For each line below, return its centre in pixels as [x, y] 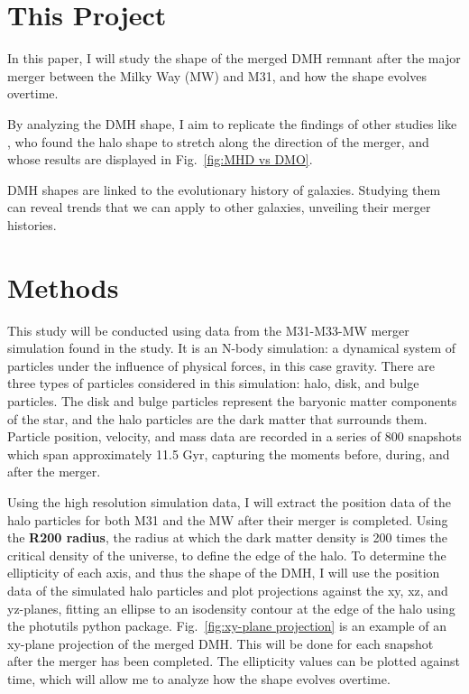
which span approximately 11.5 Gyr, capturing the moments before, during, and [229, 453]
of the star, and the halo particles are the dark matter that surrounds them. [217, 418]
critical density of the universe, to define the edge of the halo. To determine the [227, 555]
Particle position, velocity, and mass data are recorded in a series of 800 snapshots [234, 436]
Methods [63, 287]
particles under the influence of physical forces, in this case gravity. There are [221, 365]
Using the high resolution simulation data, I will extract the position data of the [229, 501]
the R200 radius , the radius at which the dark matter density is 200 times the [228, 537]
